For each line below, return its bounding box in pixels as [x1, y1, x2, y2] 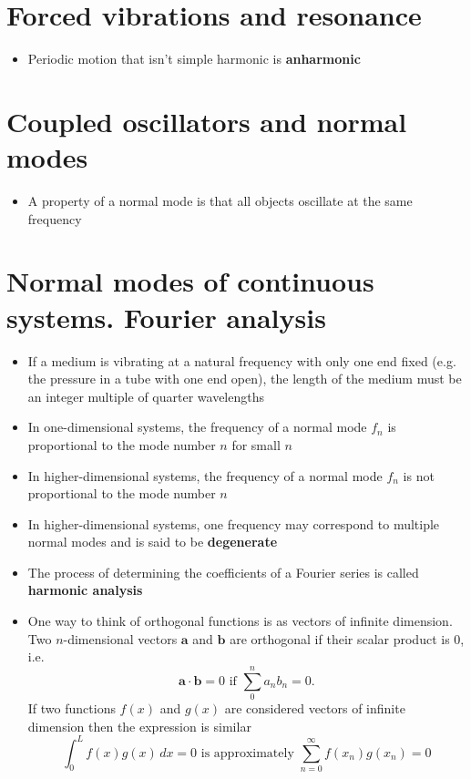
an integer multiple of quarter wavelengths [27, 386, 264, 405]
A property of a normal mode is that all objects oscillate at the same [27, 191, 413, 210]
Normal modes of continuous [6, 262, 374, 300]
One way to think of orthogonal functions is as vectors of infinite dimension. [27, 611, 453, 630]
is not [403, 466, 435, 485]
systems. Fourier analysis [6, 298, 326, 335]
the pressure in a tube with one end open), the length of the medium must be [27, 369, 462, 388]
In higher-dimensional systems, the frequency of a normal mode [27, 466, 383, 485]
